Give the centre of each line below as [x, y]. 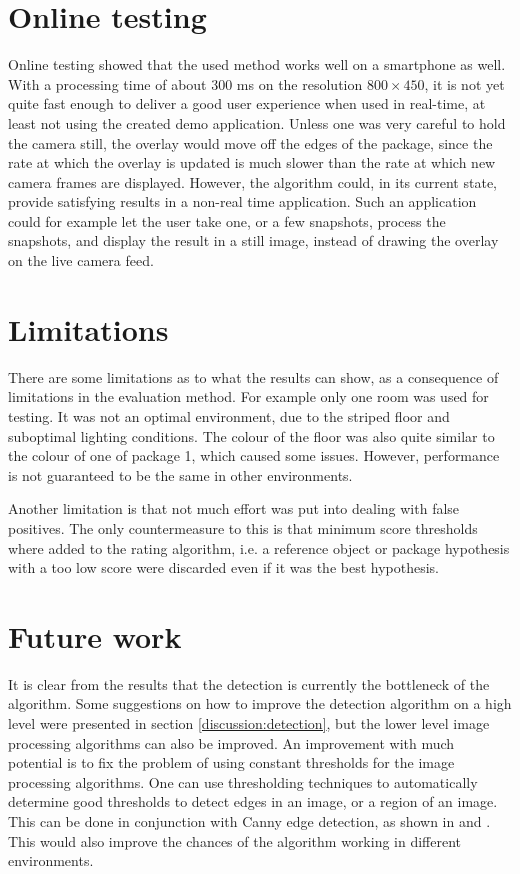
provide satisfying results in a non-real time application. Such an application [242, 201]
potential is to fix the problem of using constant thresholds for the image [231, 762]
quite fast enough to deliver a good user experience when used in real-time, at [247, 103]
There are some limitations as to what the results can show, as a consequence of [253, 376]
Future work [95, 635]
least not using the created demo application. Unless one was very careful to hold [257, 122]
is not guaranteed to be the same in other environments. [180, 474]
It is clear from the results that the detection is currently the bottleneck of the [249, 683]
